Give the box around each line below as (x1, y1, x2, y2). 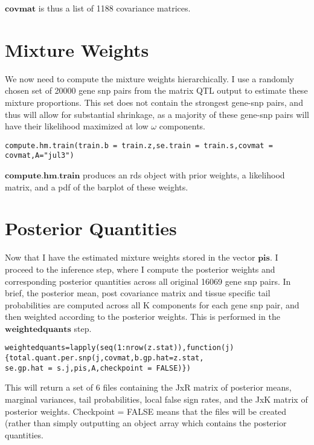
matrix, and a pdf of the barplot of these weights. (5, 180, 188, 193)
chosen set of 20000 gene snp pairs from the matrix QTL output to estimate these (5, 84, 308, 97)
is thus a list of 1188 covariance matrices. (38, 2, 191, 14)
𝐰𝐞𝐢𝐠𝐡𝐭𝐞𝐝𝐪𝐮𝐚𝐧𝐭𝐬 (5, 325, 71, 334)
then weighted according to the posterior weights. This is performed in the (5, 310, 280, 323)
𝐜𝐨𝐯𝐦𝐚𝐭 (5, 5, 36, 13)
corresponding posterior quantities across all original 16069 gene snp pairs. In (5, 274, 291, 287)
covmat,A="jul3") (5, 151, 74, 160)
